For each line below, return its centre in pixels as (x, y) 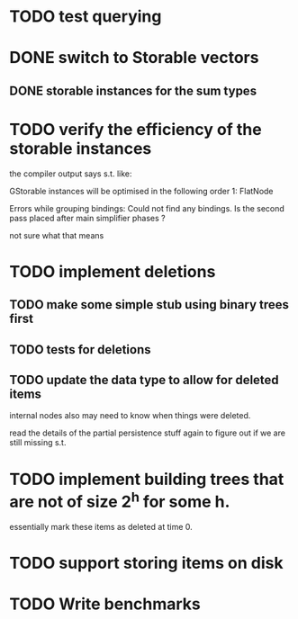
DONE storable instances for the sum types (133, 90)
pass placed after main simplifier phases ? (87, 218)
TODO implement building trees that (147, 479)
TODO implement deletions (113, 271)
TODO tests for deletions (80, 350)
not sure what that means (57, 235)
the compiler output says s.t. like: (71, 174)
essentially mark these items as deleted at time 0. (101, 526)
